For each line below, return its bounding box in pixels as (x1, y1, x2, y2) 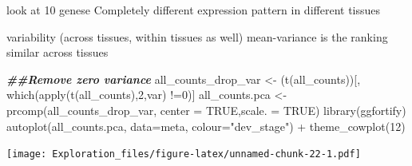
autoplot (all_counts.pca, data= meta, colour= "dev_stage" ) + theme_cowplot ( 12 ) (6, 117, 406, 134)
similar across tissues (6, 44, 109, 61)
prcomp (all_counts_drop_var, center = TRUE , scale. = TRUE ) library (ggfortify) (6, 101, 406, 118)
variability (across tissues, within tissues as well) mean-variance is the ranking (6, 28, 388, 45)
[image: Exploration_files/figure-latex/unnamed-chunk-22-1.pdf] (6, 148, 361, 160)
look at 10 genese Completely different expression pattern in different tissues (6, 2, 381, 18)
